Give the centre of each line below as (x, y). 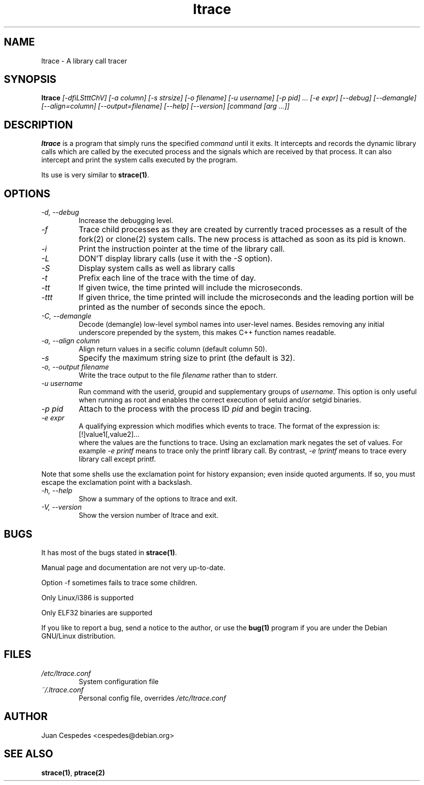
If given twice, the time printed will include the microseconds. (191, 288)
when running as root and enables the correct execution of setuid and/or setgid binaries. (220, 400)
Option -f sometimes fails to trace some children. (119, 582)
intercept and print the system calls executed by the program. (140, 160)
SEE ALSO (29, 754)
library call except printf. (117, 459)
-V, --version (61, 507)
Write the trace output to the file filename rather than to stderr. (178, 375)
